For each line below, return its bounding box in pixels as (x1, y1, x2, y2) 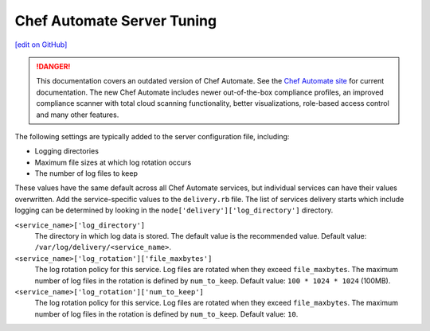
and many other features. (36, 110, 119, 119)
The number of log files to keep (34, 169, 139, 178)
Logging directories (34, 146, 100, 156)
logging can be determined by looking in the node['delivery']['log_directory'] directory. (14, 205, 334, 215)
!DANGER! (36, 61, 71, 71)
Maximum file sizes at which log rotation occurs (34, 158, 192, 167)
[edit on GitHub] (14, 40, 68, 49)
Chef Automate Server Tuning (14, 12, 217, 29)
